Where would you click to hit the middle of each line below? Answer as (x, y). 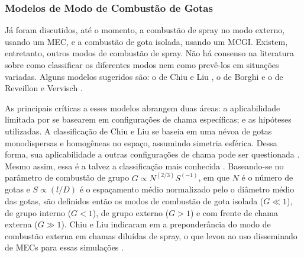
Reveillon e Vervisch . (44, 88)
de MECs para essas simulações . (64, 247)
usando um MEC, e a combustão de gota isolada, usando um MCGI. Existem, (146, 41)
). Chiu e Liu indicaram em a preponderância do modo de (166, 224)
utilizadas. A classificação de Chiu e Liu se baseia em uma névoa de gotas (138, 131)
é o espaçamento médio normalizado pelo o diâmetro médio (187, 189)
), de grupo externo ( (131, 212)
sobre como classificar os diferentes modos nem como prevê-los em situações (142, 65)
